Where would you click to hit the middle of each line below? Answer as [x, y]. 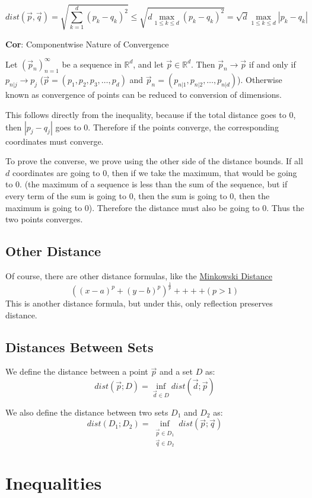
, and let [148, 64]
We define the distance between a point [77, 371]
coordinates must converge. [55, 141]
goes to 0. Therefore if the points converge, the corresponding [167, 127]
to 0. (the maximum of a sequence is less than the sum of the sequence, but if [147, 184]
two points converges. [44, 219]
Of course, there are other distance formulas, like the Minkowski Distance [139, 275]
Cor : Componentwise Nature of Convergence [87, 44]
